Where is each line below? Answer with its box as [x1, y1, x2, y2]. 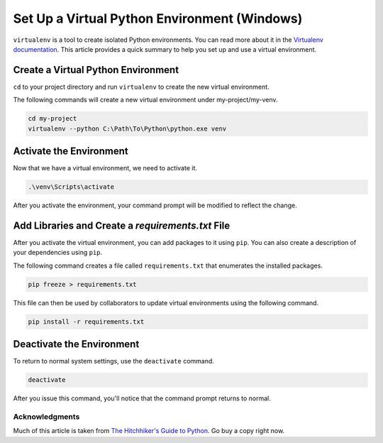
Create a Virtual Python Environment [13, 64, 179, 76]
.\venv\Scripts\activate [28, 183, 115, 191]
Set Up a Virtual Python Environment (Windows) [13, 11, 303, 26]
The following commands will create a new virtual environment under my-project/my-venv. [13, 96, 278, 104]
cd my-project [28, 114, 77, 123]
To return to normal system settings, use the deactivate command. [13, 357, 214, 366]
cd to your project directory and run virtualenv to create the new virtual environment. [13, 82, 270, 91]
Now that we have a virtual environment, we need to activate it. [13, 164, 198, 173]
